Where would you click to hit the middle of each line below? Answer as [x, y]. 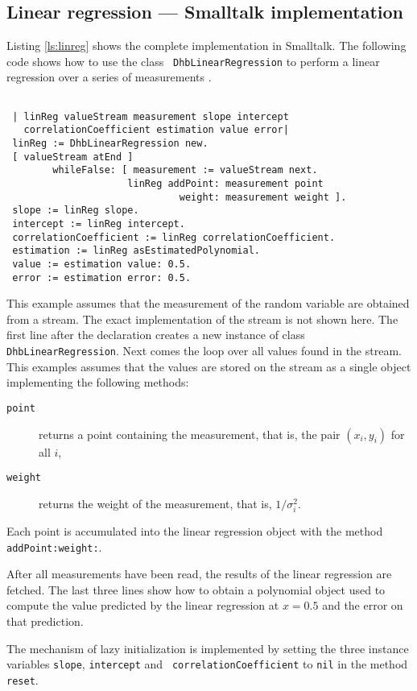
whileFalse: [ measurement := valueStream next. [185, 170]
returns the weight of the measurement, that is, [155, 503]
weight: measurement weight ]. [263, 197]
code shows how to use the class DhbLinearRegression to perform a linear [193, 61]
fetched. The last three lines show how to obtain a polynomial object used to [196, 589]
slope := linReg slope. [76, 211]
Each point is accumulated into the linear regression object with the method [195, 530]
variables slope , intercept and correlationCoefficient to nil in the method [207, 664]
